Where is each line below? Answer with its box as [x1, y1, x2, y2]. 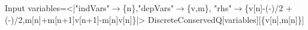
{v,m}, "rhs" [186, 2, 232, 14]
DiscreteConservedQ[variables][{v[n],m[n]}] [147, 13, 304, 25]
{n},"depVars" [122, 2, 174, 14]
